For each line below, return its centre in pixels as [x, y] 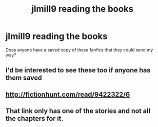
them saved [24, 78]
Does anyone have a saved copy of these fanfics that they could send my [79, 50]
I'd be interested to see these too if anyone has [78, 70]
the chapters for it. [35, 118]
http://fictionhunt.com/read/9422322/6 [68, 94]
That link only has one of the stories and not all [78, 111]
